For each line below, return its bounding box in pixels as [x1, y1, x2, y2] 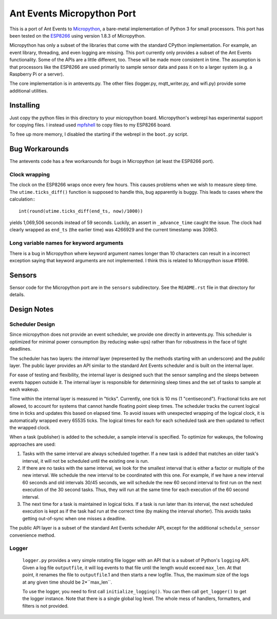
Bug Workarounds [9, 144, 69, 154]
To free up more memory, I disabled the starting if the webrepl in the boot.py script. [9, 131, 189, 137]
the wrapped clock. [9, 425, 51, 431]
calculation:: [9, 196, 35, 203]
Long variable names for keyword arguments [9, 240, 124, 247]
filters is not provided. [22, 603, 69, 609]
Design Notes [9, 305, 54, 314]
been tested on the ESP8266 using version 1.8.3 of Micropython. [9, 32, 146, 39]
